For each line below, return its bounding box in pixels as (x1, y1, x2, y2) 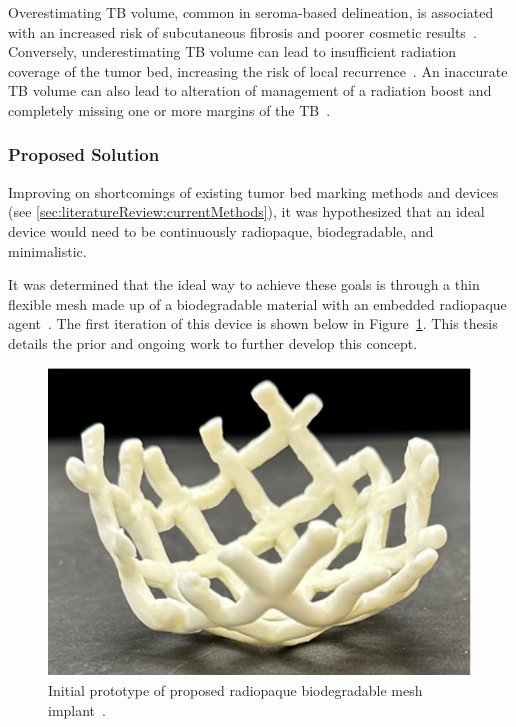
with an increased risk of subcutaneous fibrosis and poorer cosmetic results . (8, 21, 477, 42)
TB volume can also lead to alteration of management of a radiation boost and (8, 80, 492, 101)
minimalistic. (8, 240, 87, 261)
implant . (48, 699, 106, 720)
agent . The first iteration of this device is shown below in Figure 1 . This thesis (8, 313, 498, 334)
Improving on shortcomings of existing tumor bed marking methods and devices (8, 181, 499, 202)
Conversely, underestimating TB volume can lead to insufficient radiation (8, 41, 457, 62)
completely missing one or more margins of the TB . (8, 99, 331, 120)
